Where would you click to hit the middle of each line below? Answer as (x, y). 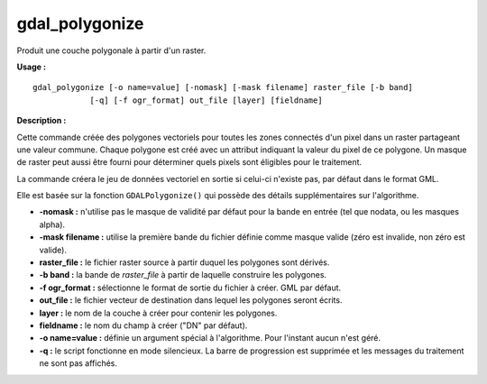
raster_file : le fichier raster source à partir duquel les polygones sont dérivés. (184, 262)
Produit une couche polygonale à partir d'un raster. (111, 50)
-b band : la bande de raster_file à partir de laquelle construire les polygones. (183, 275)
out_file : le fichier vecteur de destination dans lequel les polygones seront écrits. (191, 300)
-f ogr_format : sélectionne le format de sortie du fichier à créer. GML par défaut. (190, 288)
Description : (41, 121)
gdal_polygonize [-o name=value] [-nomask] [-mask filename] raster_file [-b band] (223, 87)
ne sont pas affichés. (78, 363)
